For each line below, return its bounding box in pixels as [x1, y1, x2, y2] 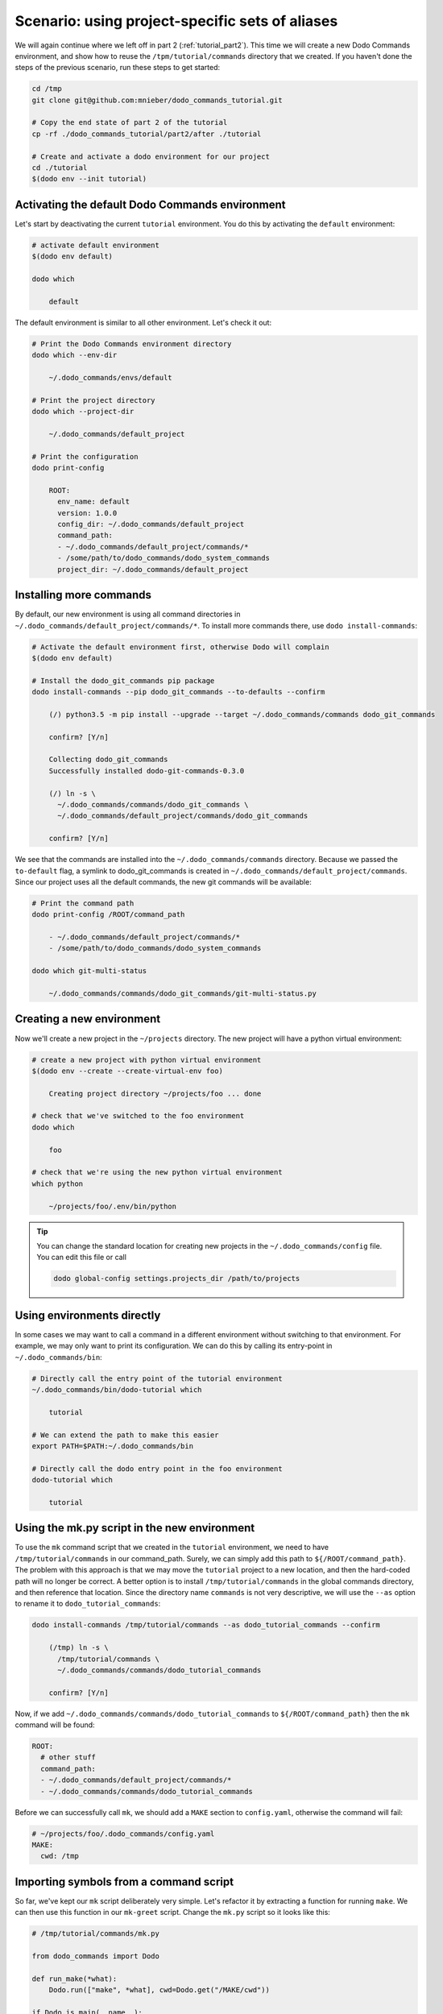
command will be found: [14, 1720, 96, 1730]
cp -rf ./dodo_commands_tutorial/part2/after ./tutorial [31, 129, 262, 139]
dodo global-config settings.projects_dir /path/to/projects [53, 1274, 300, 1283]
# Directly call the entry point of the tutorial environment [31, 1374, 283, 1383]
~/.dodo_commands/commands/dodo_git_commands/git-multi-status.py [48, 989, 317, 998]
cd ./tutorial [31, 164, 88, 172]
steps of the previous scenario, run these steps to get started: [14, 63, 221, 73]
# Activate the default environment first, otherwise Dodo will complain [31, 642, 329, 652]
